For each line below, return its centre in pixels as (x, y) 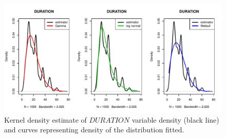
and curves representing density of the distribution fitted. (94, 130)
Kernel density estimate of (45, 119)
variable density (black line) (175, 119)
